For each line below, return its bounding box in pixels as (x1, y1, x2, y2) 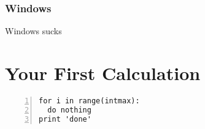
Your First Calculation (5, 61, 201, 85)
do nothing (47, 105, 91, 114)
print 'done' (39, 114, 91, 123)
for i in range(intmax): (39, 96, 140, 105)
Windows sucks (5, 24, 62, 37)
